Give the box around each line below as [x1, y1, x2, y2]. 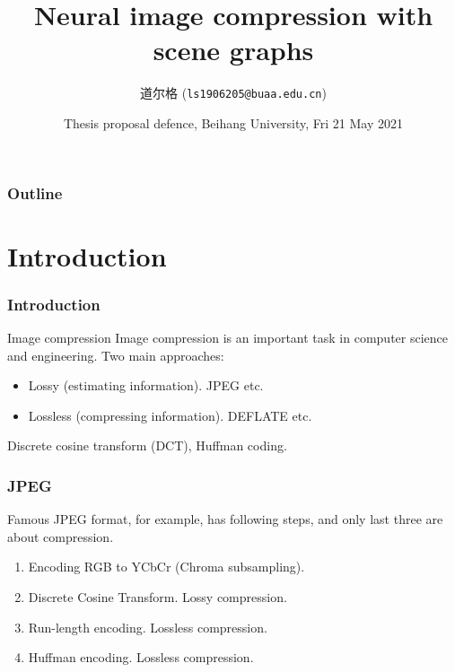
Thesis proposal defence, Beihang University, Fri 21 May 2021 [63, 113, 404, 132]
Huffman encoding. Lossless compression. [28, 648, 254, 667]
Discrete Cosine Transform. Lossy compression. [28, 588, 287, 607]
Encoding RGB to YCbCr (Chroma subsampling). [28, 557, 305, 576]
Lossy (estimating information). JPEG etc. [28, 376, 264, 395]
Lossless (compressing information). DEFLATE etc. [28, 406, 312, 424]
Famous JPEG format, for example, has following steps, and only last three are [7, 510, 443, 528]
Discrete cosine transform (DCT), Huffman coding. [7, 436, 287, 455]
